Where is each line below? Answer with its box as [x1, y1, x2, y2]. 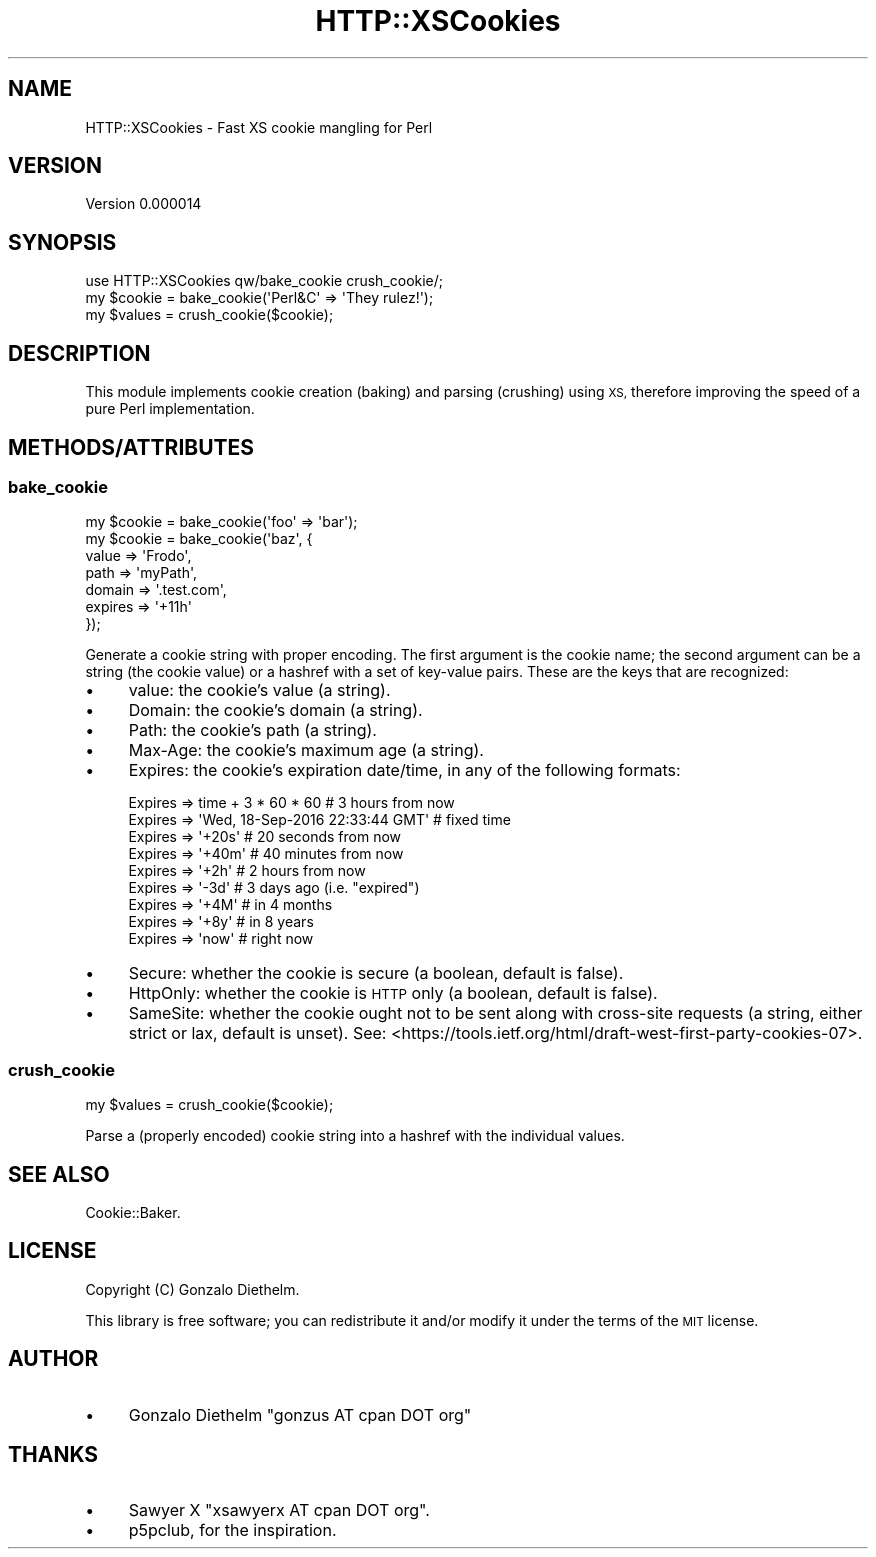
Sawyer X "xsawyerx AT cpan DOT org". [128, 1500, 430, 1521]
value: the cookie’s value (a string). [128, 680, 391, 701]
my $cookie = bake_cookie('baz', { [85, 530, 313, 548]
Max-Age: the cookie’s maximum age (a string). [128, 740, 484, 761]
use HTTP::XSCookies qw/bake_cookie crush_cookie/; [85, 272, 444, 290]
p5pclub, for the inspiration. [128, 1520, 337, 1541]
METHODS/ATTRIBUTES [8, 434, 255, 460]
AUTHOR [8, 1346, 99, 1372]
